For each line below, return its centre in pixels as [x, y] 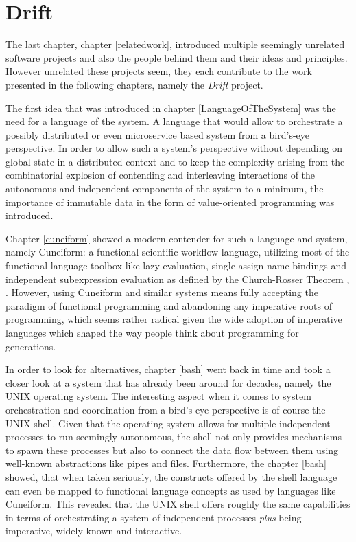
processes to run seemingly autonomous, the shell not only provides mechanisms [174, 437]
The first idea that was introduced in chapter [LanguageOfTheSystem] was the [171, 108]
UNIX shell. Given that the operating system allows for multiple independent [168, 423]
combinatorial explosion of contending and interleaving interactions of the [161, 175]
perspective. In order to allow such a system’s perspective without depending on [174, 148]
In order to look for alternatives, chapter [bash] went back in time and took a [168, 369]
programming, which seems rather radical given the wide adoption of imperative [174, 319]
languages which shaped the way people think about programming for [152, 332]
